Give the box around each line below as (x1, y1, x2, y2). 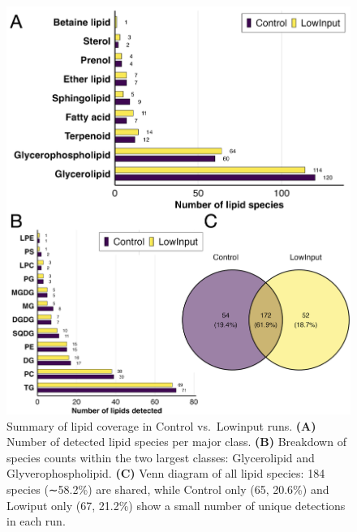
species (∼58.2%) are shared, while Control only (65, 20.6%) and (6, 481, 329, 498)
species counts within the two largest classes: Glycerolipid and (6, 448, 315, 466)
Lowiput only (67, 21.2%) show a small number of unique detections (6, 496, 346, 513)
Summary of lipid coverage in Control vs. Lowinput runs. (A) (6, 417, 316, 434)
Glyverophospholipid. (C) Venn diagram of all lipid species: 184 (6, 465, 325, 482)
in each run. (6, 513, 66, 530)
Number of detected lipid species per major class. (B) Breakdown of (6, 433, 346, 450)
